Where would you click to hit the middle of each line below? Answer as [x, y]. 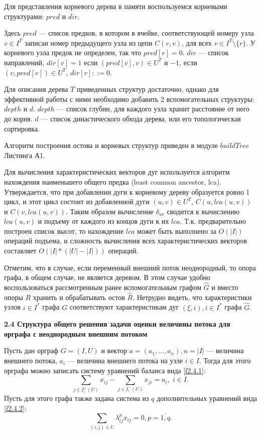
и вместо [225, 287]
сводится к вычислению [203, 211]
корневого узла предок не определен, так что [73, 52]
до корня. [18, 118]
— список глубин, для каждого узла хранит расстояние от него [153, 109]
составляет [20, 251]
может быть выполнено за [177, 231]
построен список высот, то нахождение [64, 231]
